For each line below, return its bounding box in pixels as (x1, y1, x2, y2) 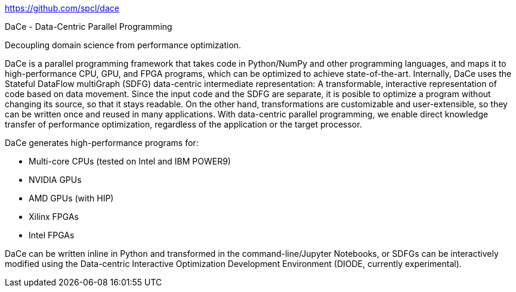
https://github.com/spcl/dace (5, 3, 119, 13)
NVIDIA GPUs (29, 175, 82, 185)
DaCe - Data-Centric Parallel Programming (5, 21, 172, 32)
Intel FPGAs (29, 230, 75, 240)
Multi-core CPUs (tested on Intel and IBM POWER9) (29, 156, 231, 166)
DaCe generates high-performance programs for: (5, 138, 199, 148)
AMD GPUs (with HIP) (29, 193, 114, 203)
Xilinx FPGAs (29, 212, 79, 222)
